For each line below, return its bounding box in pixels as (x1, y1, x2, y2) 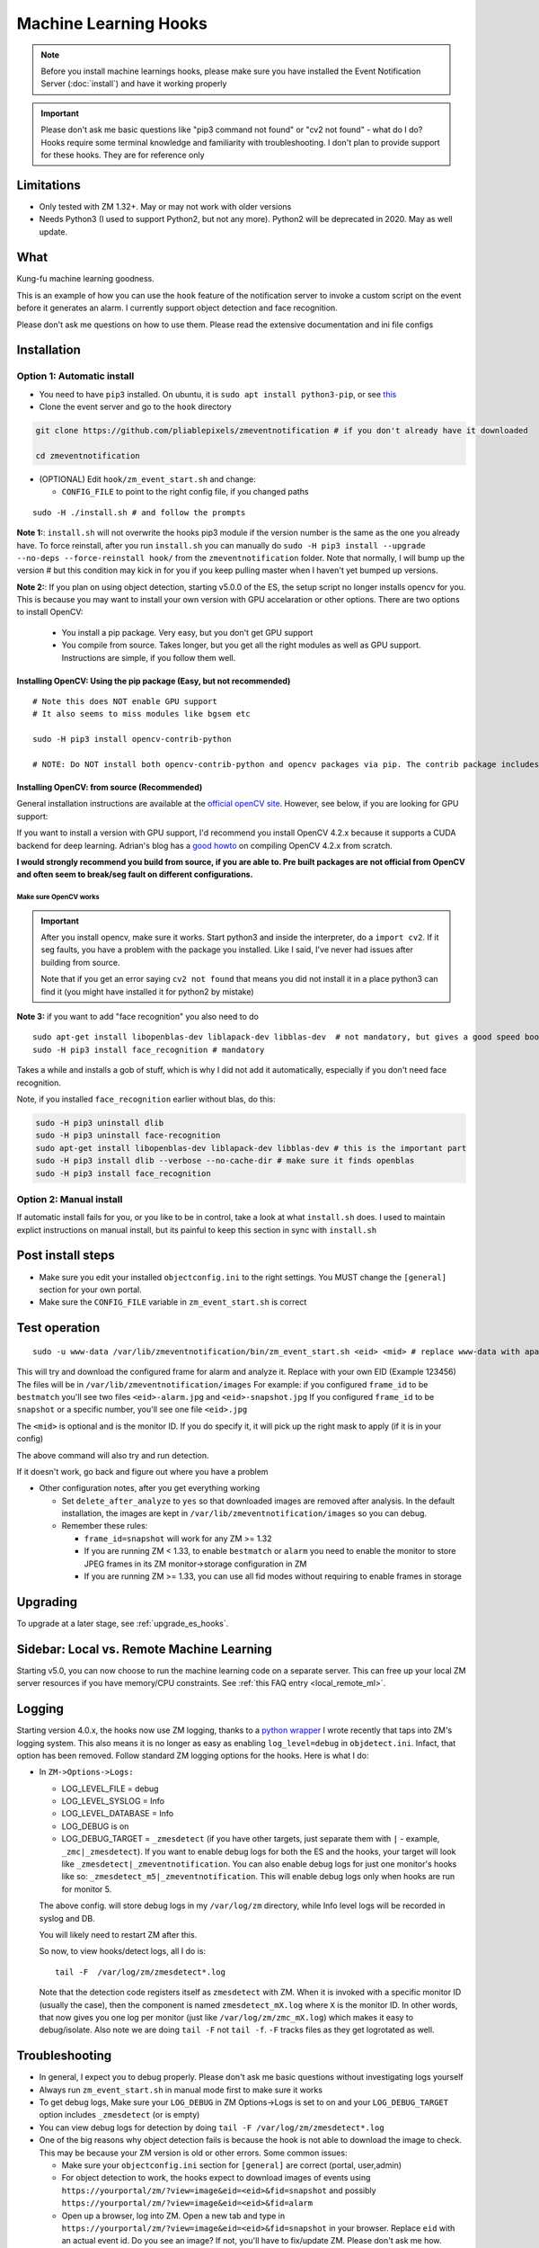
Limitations (16, 177, 81, 192)
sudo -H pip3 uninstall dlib (35, 1118, 164, 1128)
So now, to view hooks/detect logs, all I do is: (39, 1946, 207, 1957)
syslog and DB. (39, 1913, 95, 1923)
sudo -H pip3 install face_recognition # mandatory (32, 1044, 265, 1055)
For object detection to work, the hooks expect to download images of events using (61, 2172, 371, 2183)
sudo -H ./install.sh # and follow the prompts (32, 507, 246, 517)
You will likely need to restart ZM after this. (39, 1929, 198, 1940)
